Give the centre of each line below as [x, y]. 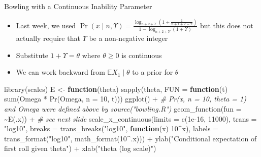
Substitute [32, 55]
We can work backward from [60, 72]
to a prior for [153, 72]
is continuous [142, 55]
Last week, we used [46, 25]
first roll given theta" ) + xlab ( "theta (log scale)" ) [80, 148]
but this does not [226, 25]
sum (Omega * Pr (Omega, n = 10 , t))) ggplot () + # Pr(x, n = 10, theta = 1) [125, 99]
